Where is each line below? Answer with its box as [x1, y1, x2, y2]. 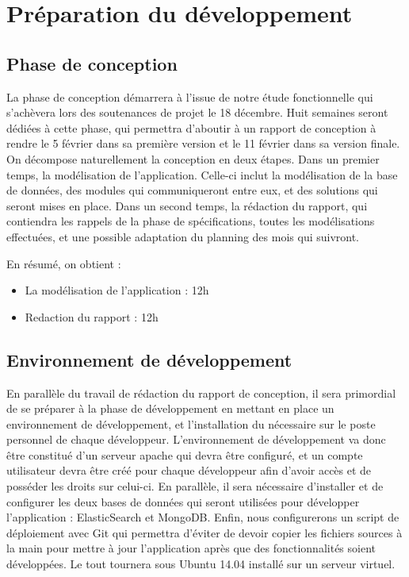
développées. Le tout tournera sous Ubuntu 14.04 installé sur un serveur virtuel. [6, 556, 396, 572]
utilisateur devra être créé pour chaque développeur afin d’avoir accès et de [6, 462, 372, 479]
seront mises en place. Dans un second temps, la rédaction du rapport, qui [6, 197, 368, 213]
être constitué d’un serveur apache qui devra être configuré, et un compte [6, 446, 363, 463]
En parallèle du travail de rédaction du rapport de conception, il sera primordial [6, 384, 396, 401]
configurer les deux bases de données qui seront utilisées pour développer [6, 493, 360, 510]
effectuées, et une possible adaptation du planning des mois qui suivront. [6, 228, 360, 244]
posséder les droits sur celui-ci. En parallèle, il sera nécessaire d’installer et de [6, 478, 384, 494]
